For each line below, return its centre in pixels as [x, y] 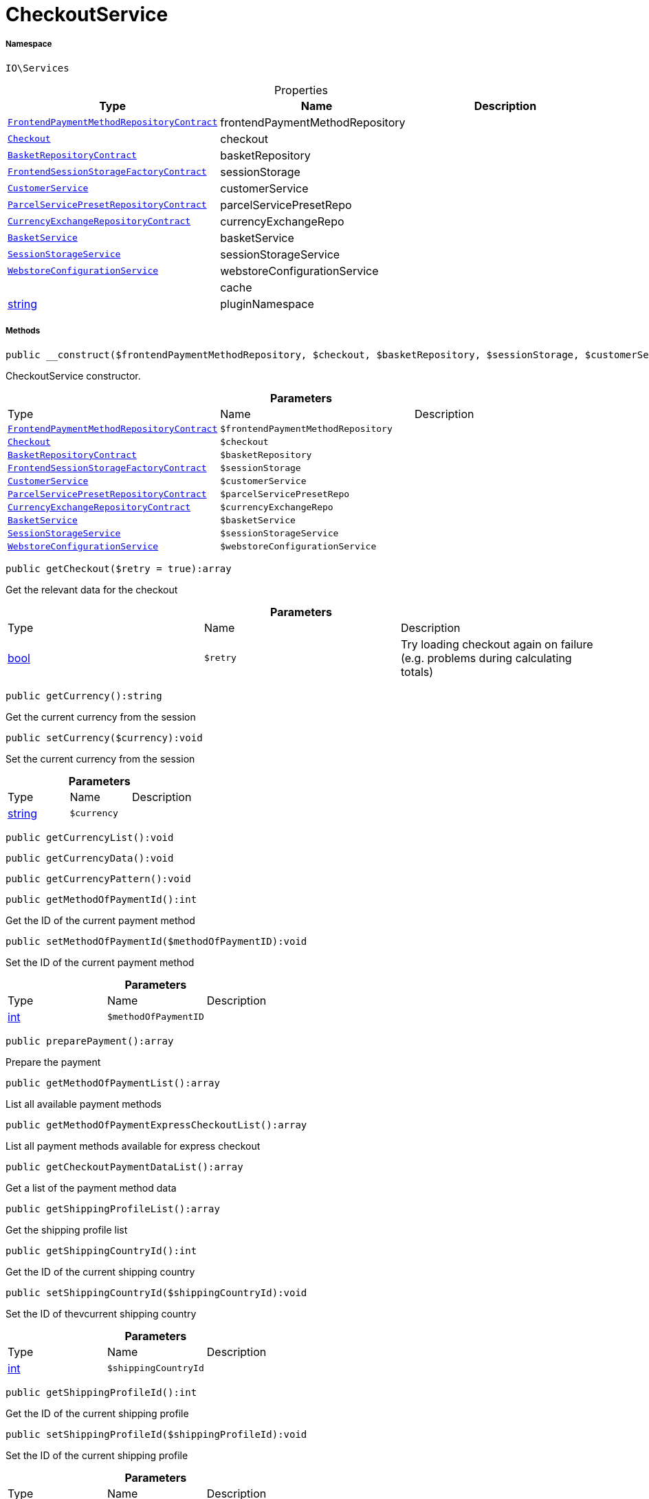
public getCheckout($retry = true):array [119, 568]
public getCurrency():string [84, 696]
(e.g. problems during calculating [486, 658]
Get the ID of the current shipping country [100, 1271]
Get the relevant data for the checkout [92, 589]
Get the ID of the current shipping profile [97, 1413]
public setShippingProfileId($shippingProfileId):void [156, 1434]
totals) [417, 671]
